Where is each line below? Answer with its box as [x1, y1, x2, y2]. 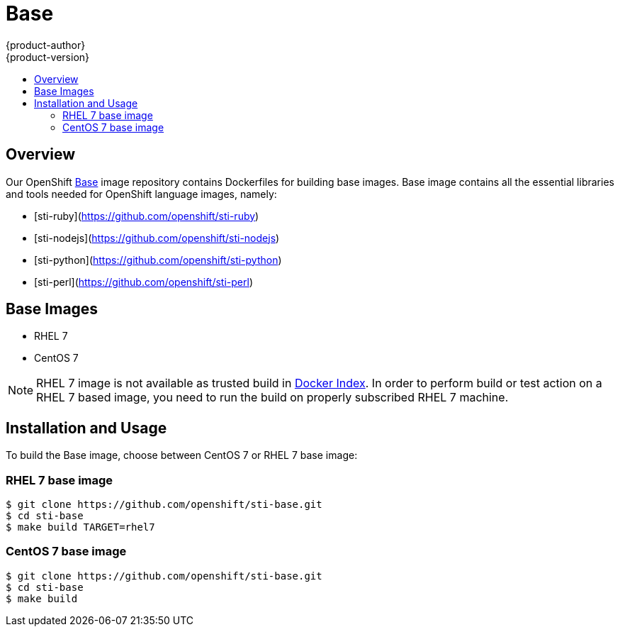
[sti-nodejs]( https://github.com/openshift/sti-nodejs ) [34, 231, 280, 244]
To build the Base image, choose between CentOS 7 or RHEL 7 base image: [6, 449, 358, 462]
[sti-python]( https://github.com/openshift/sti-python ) [34, 253, 282, 266]
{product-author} [6, 38, 86, 51]
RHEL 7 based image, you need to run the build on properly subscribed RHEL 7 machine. [36, 390, 509, 405]
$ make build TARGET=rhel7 [6, 521, 155, 533]
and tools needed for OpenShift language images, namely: [6, 187, 277, 200]
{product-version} [6, 50, 90, 63]
